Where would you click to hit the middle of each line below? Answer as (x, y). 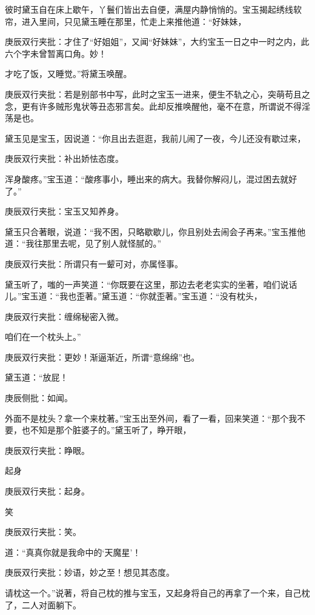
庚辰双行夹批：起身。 (47, 491)
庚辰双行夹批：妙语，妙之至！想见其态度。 (90, 572)
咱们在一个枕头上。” (43, 337)
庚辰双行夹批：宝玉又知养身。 (64, 211)
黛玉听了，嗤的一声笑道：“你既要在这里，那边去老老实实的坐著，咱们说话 (151, 284)
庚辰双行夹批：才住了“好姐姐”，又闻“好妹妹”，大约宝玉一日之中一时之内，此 (157, 42)
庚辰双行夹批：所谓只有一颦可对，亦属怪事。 (94, 263)
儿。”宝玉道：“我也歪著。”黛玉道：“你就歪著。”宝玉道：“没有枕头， (134, 296)
